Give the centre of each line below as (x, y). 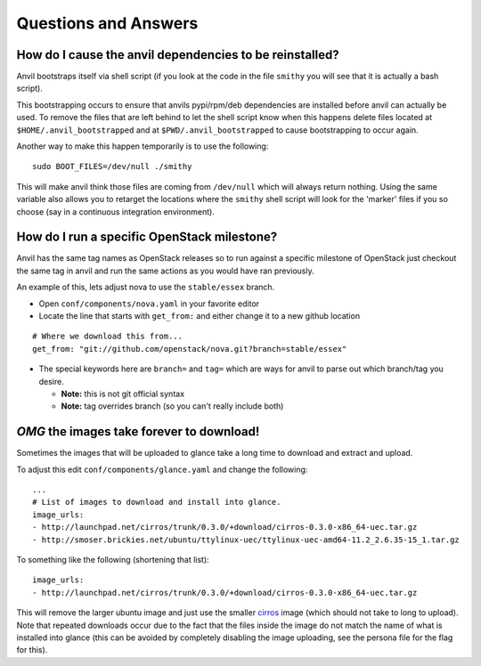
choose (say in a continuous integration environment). (116, 211)
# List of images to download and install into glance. (157, 502)
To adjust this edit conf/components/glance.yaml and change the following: (162, 469)
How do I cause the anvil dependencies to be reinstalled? (178, 55)
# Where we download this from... (107, 337)
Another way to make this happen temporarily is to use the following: (143, 146)
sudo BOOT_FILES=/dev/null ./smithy (112, 166)
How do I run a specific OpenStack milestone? (147, 237)
